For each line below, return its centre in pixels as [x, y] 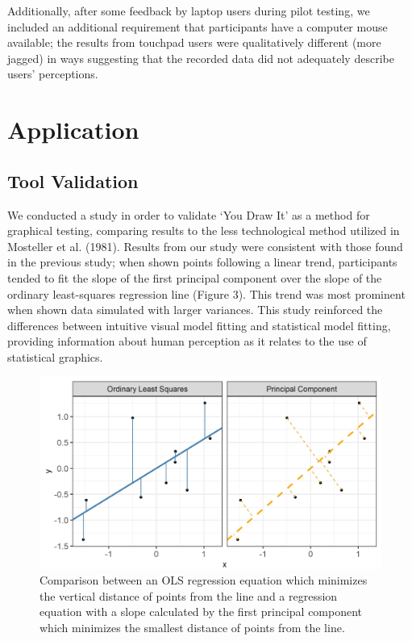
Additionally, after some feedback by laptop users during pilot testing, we [189, 10]
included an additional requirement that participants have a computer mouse [198, 26]
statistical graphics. [55, 356]
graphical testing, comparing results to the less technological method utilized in [204, 230]
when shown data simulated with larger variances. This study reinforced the [195, 310]
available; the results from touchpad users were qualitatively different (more [194, 42]
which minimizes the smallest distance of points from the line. [192, 627]
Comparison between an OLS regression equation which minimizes [204, 580]
